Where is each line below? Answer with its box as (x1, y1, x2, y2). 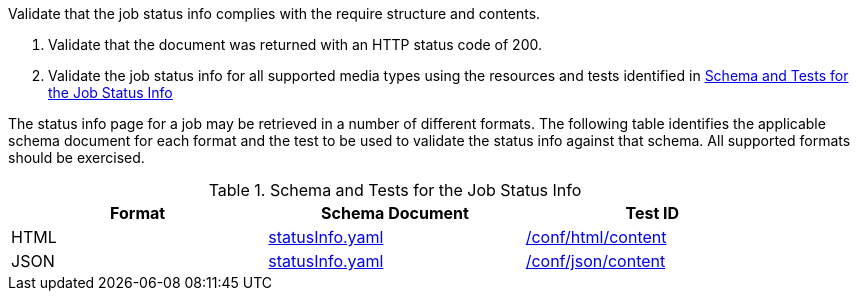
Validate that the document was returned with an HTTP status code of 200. (48, 36, 542, 53)
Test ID (625, 203, 680, 223)
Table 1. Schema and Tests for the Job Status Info (208, 180, 582, 200)
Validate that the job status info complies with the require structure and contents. (8, 5, 541, 22)
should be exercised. (8, 149, 145, 166)
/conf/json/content (525, 251, 666, 271)
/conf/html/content (525, 227, 667, 247)
